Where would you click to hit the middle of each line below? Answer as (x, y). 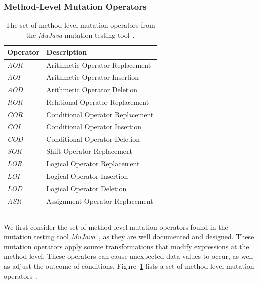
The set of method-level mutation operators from (80, 25)
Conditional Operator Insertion (94, 126)
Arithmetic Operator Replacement (99, 65)
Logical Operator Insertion (87, 176)
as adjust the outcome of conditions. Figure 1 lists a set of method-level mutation (129, 266)
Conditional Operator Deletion (93, 139)
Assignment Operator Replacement (100, 200)
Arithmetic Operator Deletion (92, 89)
